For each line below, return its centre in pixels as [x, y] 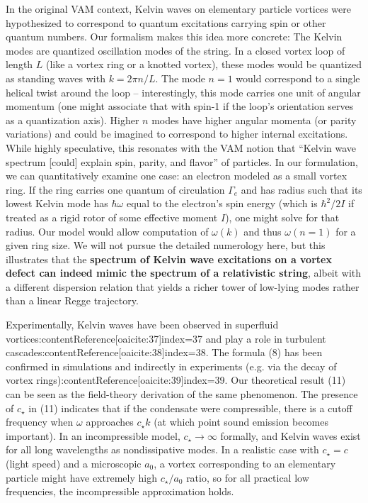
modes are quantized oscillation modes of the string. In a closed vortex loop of [176, 50]
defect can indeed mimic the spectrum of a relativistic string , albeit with [184, 273]
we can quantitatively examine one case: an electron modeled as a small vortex [177, 176]
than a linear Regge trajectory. [72, 300]
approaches [110, 422]
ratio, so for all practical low [248, 477]
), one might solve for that [282, 217]
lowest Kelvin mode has [57, 203]
